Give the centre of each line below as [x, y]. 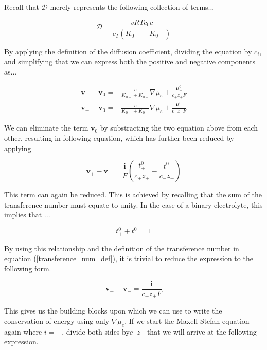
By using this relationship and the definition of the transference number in [122, 248]
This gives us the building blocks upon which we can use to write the [113, 311]
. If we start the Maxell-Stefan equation [187, 320]
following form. [28, 269]
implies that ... [27, 215]
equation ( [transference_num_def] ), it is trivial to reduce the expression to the [129, 258]
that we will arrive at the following [202, 331]
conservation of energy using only [57, 320]
